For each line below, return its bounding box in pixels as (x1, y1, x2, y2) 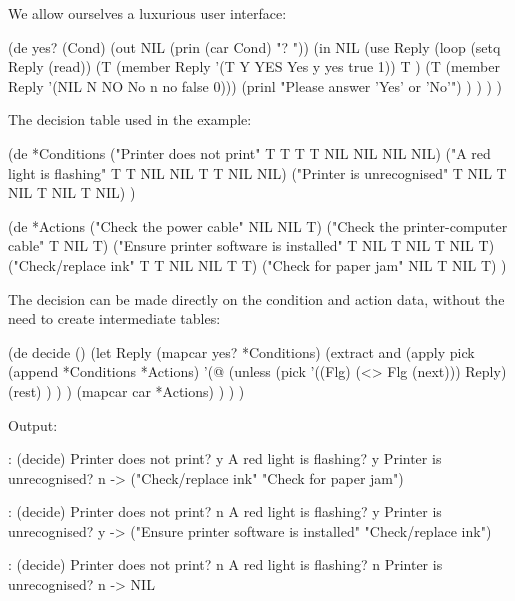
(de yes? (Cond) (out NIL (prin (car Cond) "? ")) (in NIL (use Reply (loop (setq (8, 36, 501, 57)
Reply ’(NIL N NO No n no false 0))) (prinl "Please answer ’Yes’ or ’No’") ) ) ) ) (8, 75, 503, 96)
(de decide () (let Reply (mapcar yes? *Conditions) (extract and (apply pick (8, 341, 475, 362)
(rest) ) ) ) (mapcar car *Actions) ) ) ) (8, 380, 245, 401)
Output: (8, 414, 58, 435)
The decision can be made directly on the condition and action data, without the (8, 288, 505, 309)
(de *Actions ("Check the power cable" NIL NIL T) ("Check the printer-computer (8, 215, 508, 236)
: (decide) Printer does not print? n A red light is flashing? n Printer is (8, 554, 443, 575)
